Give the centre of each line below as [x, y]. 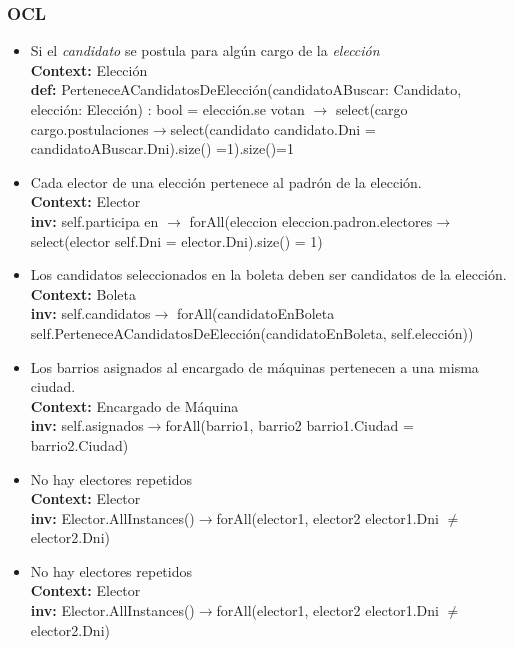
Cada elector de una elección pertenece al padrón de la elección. [226, 181]
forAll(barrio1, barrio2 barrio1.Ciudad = [289, 425]
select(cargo [371, 109]
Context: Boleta [83, 293]
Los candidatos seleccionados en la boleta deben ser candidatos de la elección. [268, 274]
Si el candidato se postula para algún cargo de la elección [205, 50]
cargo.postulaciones [89, 128]
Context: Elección [89, 69]
